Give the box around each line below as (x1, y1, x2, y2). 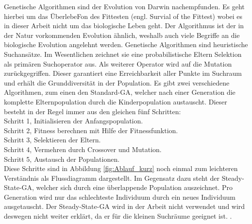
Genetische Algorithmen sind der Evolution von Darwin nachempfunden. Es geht (4, 1, 245, 11)
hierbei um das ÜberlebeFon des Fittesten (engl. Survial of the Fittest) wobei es (4, 11, 243, 21)
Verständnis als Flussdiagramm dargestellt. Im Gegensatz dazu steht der (4, 172, 219, 183)
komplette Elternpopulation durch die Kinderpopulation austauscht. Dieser (4, 96, 227, 106)
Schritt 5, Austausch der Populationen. (4, 154, 120, 164)
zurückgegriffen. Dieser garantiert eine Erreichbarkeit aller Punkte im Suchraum (4, 68, 242, 78)
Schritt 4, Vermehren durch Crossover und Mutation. (4, 144, 162, 154)
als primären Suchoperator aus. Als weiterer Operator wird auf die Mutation (4, 58, 232, 69)
